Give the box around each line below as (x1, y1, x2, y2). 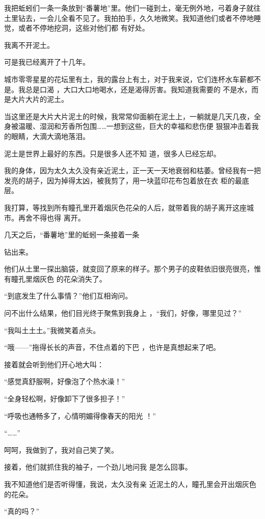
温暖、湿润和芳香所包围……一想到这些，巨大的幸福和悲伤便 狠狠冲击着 (18, 121, 252, 131)
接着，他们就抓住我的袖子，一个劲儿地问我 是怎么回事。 (4, 461, 192, 472)
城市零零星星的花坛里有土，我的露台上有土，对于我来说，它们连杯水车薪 (4, 73, 247, 84)
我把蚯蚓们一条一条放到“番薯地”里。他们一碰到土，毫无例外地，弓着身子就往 (4, 3, 261, 13)
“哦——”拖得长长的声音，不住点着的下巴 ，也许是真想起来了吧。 (4, 342, 220, 352)
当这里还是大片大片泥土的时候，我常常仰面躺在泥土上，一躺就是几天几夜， (4, 111, 254, 121)
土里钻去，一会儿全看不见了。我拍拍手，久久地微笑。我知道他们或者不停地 (4, 12, 254, 23)
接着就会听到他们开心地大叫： (4, 359, 104, 369)
